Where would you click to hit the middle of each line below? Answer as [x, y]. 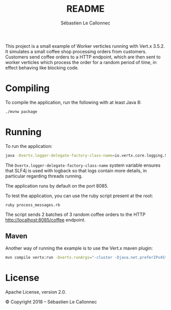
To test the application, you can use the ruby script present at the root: [79, 196]
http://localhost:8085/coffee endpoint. [45, 220]
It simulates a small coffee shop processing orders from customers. [76, 51]
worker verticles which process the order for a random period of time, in [81, 62]
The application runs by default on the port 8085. [57, 185]
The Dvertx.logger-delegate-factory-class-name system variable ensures [83, 165]
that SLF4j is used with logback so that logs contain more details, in [76, 170]
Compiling [27, 88]
